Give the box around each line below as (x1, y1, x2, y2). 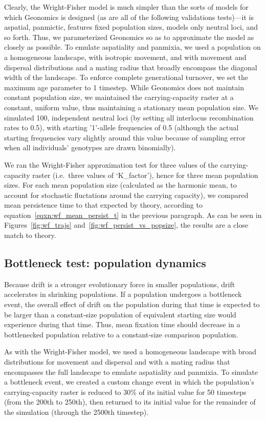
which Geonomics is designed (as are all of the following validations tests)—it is (4, 11, 254, 22)
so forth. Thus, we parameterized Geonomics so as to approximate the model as (4, 31, 254, 42)
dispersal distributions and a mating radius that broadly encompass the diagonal (4, 62, 257, 72)
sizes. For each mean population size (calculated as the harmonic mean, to (4, 179, 237, 190)
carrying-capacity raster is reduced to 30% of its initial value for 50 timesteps (4, 386, 247, 397)
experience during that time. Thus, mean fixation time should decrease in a (4, 319, 240, 330)
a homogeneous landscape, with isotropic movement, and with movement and (4, 51, 247, 62)
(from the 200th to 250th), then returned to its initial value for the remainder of (4, 396, 256, 407)
